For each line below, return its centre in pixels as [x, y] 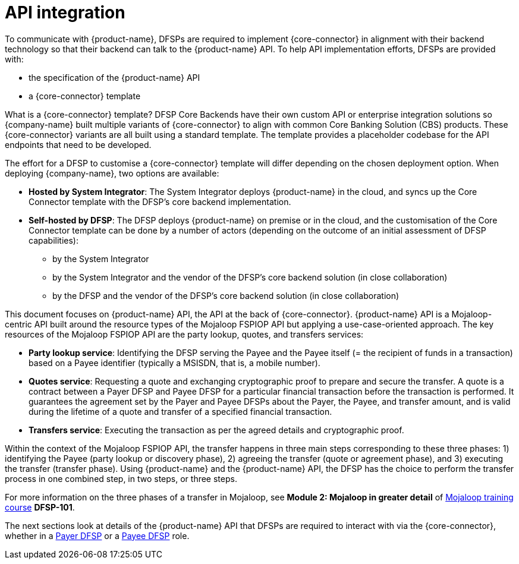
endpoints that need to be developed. [78, 144]
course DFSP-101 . [40, 507]
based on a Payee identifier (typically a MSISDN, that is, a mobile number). [174, 363]
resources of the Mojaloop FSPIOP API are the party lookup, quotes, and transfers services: [184, 334]
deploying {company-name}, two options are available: [112, 173]
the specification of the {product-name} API [114, 77]
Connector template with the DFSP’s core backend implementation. [160, 201]
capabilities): [54, 240]
